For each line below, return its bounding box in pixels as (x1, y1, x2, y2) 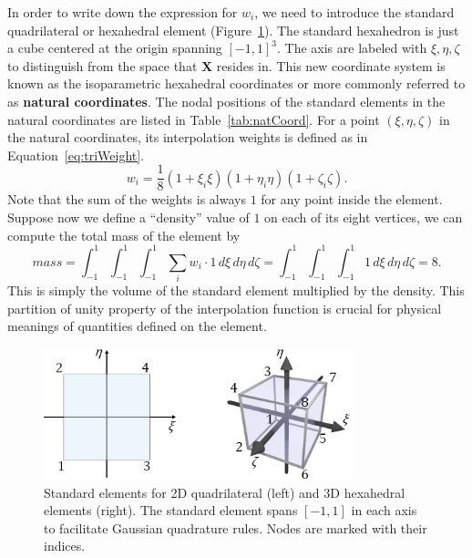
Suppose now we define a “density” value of (7, 208, 250, 226)
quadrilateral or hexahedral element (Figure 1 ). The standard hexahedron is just (7, 20, 459, 39)
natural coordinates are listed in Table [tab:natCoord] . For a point (7, 109, 380, 129)
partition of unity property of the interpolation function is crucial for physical (7, 298, 442, 317)
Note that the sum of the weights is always (7, 190, 246, 209)
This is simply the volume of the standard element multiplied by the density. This (7, 281, 465, 300)
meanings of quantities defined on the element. (7, 316, 267, 336)
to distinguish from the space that (7, 56, 198, 75)
